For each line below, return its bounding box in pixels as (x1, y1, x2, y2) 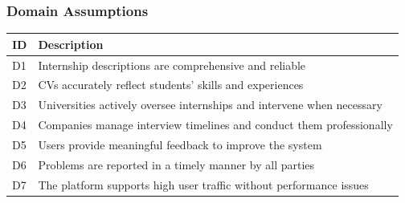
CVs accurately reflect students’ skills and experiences (38, 76, 304, 93)
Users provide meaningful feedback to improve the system (38, 136, 322, 152)
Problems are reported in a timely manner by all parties (38, 156, 315, 173)
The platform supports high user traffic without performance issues (38, 176, 369, 193)
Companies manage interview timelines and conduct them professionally (38, 116, 393, 133)
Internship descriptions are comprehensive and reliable (38, 56, 306, 73)
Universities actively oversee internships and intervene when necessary (38, 96, 382, 113)
